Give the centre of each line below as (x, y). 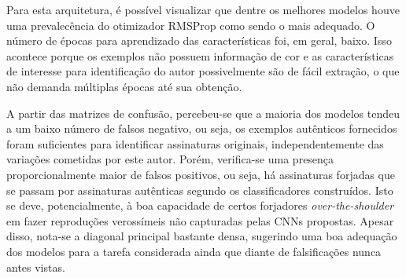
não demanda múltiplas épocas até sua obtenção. (124, 86)
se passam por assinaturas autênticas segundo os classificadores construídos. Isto (200, 190)
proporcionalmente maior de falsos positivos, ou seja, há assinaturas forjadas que (201, 174)
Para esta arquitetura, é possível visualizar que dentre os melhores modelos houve (203, 9)
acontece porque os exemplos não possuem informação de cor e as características (200, 55)
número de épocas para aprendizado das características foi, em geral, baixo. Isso (199, 40)
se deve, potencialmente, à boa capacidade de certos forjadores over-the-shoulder (200, 205)
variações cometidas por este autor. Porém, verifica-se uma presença (170, 159)
